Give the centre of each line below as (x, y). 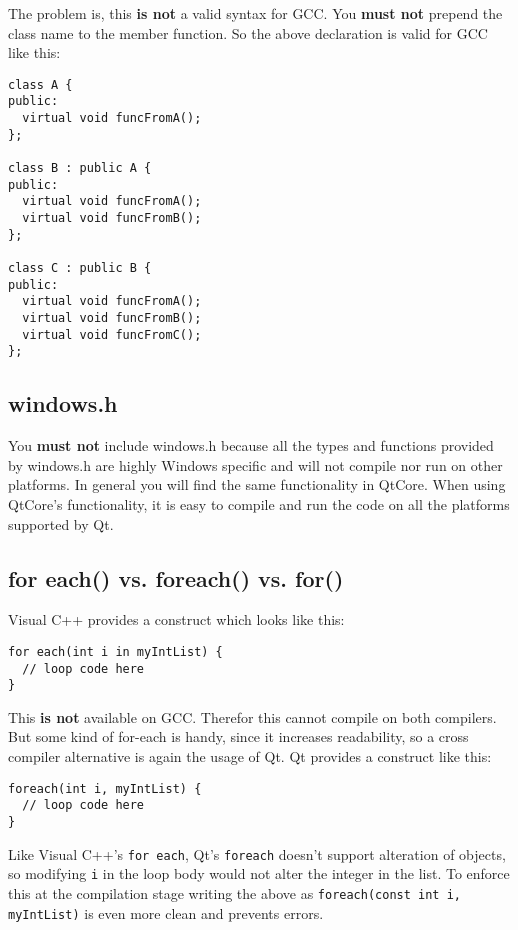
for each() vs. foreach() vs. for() (176, 577)
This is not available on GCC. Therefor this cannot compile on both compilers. (252, 716)
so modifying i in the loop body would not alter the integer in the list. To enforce (259, 873)
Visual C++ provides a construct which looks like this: (176, 619)
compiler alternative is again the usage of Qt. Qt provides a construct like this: (250, 756)
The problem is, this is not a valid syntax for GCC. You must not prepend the (255, 13)
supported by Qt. (61, 523)
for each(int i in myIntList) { (115, 651)
